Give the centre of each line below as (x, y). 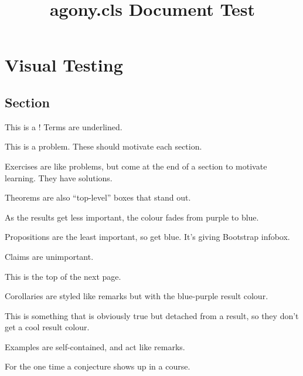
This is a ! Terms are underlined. (64, 126)
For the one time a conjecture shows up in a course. (98, 366)
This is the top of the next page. (63, 276)
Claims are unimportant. (49, 256)
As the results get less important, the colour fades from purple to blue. (132, 217)
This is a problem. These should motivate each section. (103, 146)
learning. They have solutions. (59, 177)
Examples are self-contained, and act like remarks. (95, 346)
